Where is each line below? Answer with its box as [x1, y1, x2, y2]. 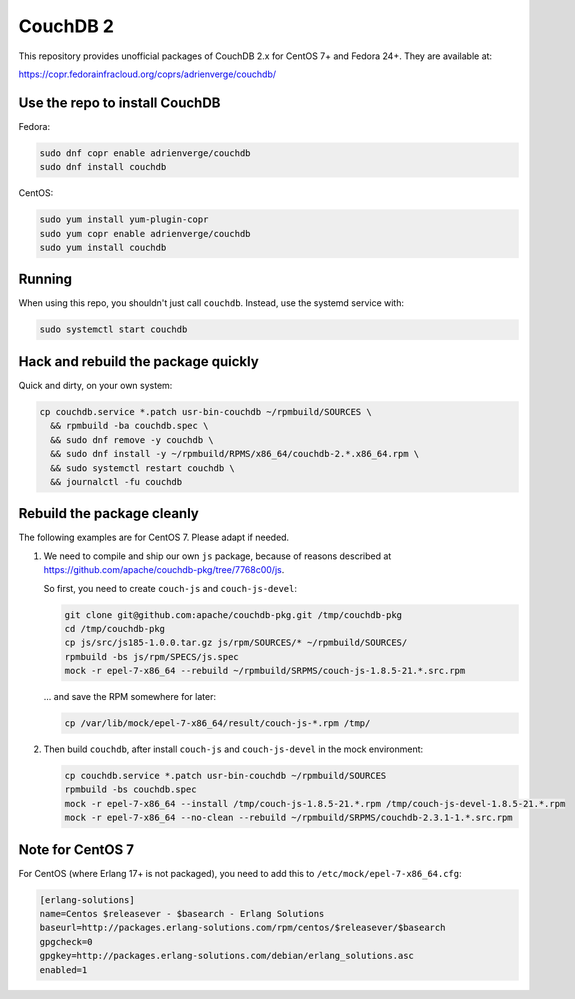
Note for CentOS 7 [18, 841, 135, 858]
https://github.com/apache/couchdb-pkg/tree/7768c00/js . [43, 564, 285, 576]
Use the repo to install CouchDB [18, 94, 221, 111]
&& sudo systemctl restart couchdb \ [50, 462, 235, 474]
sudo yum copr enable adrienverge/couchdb [39, 228, 251, 239]
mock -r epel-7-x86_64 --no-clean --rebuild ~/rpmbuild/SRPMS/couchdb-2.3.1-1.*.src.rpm [64, 812, 514, 824]
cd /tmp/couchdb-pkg [64, 623, 165, 634]
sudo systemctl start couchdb [39, 324, 188, 335]
